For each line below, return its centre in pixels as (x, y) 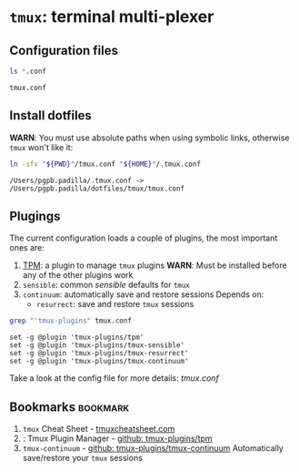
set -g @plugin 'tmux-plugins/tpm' (77, 338)
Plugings (35, 216)
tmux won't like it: (41, 147)
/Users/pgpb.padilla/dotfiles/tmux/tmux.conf (97, 189)
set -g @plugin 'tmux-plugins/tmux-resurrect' (99, 354)
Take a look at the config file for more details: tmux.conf (115, 378)
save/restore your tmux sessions (83, 458)
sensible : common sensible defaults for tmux (106, 285)
